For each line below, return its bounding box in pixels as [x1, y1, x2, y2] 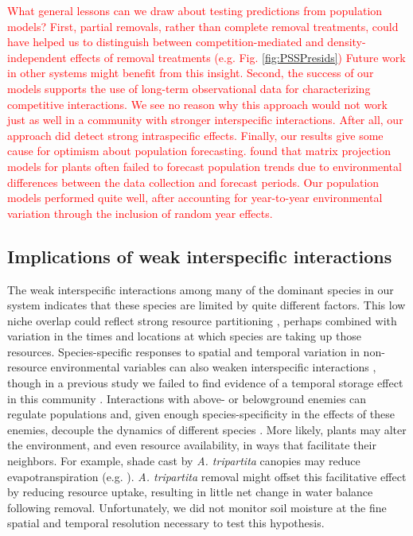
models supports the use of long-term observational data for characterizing [7, 80, 371, 96]
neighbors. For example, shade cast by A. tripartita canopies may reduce [7, 452, 360, 469]
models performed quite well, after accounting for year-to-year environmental [7, 189, 383, 206]
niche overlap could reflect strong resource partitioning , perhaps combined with [7, 312, 397, 328]
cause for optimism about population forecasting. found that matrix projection [7, 142, 391, 159]
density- [327, 33, 366, 50]
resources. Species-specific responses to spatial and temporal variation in [7, 343, 360, 359]
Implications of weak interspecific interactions [7, 243, 392, 268]
